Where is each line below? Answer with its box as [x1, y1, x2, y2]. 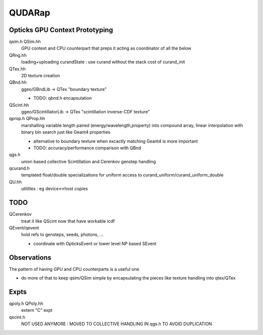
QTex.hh [9, 66, 26, 71]
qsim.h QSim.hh [9, 39, 41, 45]
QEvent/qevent [9, 225, 39, 230]
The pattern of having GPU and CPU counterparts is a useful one [9, 266, 140, 272]
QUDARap [9, 7, 51, 18]
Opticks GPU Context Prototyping [9, 26, 113, 34]
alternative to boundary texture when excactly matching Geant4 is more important [33, 138, 198, 144]
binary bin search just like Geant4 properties [21, 129, 111, 135]
